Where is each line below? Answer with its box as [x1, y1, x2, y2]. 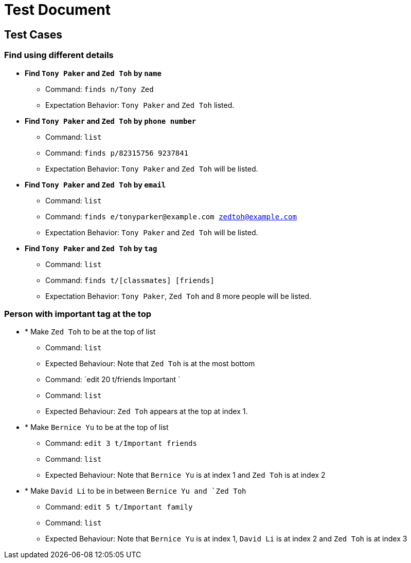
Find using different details [4, 50, 114, 61]
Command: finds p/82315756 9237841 [45, 148, 189, 157]
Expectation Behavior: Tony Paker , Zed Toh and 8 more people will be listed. [45, 291, 312, 301]
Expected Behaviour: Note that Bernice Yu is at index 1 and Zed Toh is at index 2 [45, 471, 326, 480]
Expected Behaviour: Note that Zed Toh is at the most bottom [45, 359, 255, 368]
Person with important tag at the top [4, 308, 152, 319]
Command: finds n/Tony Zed [45, 84, 154, 93]
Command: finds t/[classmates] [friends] [45, 275, 215, 285]
